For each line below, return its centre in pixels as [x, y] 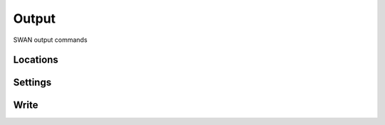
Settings [32, 83]
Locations [36, 60]
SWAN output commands [50, 40]
